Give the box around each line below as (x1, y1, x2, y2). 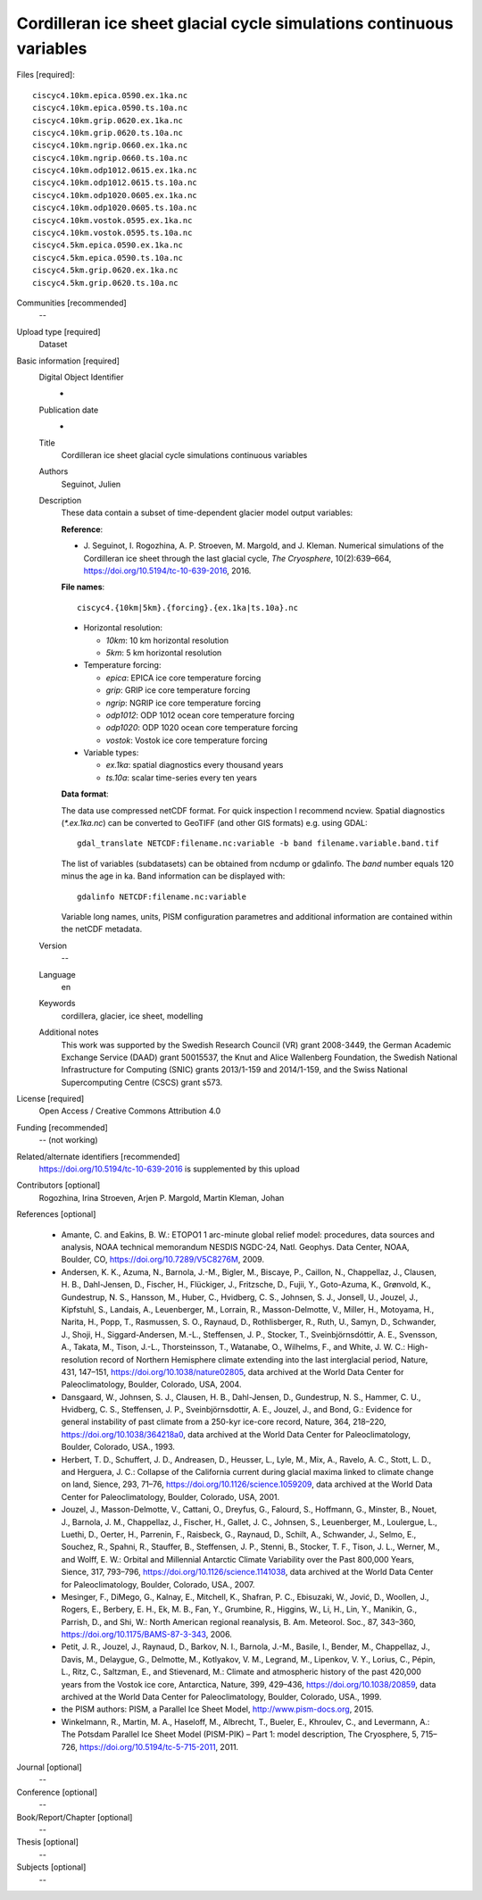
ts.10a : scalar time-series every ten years (105, 772, 258, 783)
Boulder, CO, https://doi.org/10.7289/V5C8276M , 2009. (61, 1254, 265, 1265)
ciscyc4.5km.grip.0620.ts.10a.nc (32, 278, 179, 287)
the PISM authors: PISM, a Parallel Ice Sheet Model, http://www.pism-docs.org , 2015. (61, 1704, 374, 1714)
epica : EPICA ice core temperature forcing (105, 672, 262, 683)
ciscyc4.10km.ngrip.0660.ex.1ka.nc (32, 140, 188, 151)
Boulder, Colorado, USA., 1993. (61, 1442, 176, 1453)
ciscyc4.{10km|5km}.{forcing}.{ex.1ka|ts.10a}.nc (77, 603, 299, 612)
